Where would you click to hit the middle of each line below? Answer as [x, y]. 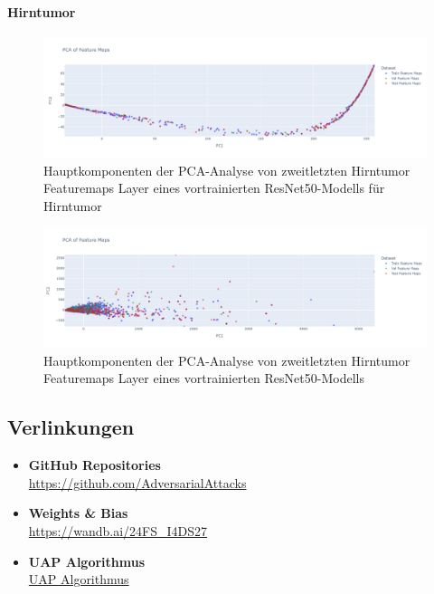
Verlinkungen [71, 427]
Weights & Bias [78, 513]
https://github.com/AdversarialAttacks [137, 482]
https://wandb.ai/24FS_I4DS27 [118, 530]
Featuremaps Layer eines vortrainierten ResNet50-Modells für [214, 188]
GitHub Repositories [94, 465]
